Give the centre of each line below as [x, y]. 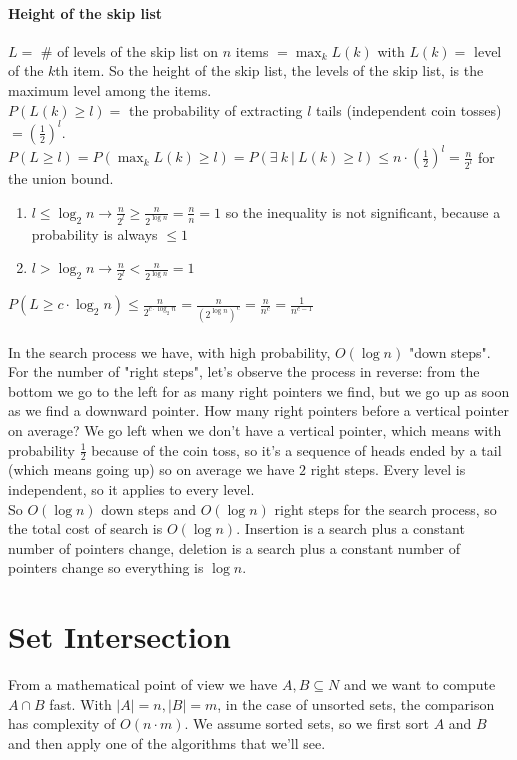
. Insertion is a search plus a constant [350, 528]
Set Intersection [119, 636]
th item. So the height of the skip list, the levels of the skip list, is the [269, 70]
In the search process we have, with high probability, [169, 351]
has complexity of [62, 723]
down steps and [148, 508]
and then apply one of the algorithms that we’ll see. [167, 742]
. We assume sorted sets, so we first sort [306, 723]
